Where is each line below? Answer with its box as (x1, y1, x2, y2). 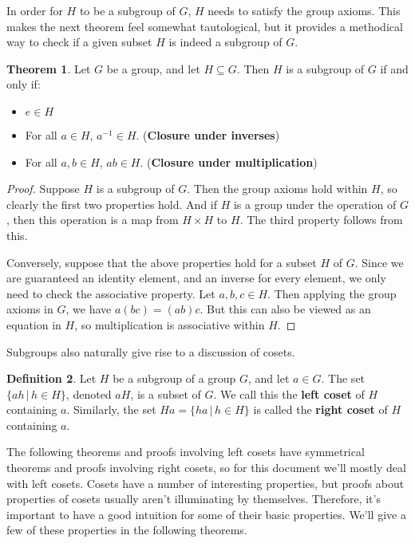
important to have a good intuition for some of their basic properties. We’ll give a (6, 506, 406, 522)
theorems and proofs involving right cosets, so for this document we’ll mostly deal (6, 459, 406, 476)
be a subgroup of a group (113, 370, 236, 387)
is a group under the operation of (233, 195, 397, 212)
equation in (6, 316, 61, 332)
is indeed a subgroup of (168, 33, 283, 50)
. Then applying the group (267, 285, 397, 301)
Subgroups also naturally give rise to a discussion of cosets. (6, 343, 295, 360)
